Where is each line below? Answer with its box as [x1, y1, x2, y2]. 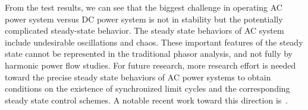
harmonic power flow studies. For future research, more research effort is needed [5, 59, 296, 71]
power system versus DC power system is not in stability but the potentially [5, 12, 283, 25]
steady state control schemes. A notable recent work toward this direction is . [5, 93, 288, 106]
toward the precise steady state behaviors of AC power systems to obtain [5, 70, 271, 83]
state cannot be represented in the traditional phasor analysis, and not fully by [5, 47, 293, 60]
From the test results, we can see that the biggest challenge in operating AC [5, 1, 282, 13]
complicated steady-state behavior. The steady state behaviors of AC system [5, 24, 284, 37]
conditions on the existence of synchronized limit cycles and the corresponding [5, 82, 290, 95]
